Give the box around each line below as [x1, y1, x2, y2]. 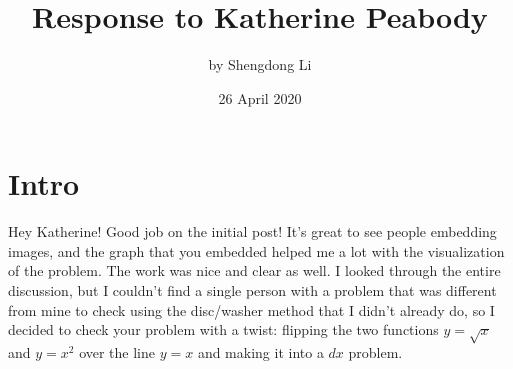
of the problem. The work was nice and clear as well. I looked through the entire [8, 260, 501, 281]
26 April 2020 [218, 87, 302, 108]
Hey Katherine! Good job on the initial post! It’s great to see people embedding [8, 221, 497, 242]
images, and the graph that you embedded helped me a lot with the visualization [8, 240, 505, 261]
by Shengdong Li [208, 54, 312, 75]
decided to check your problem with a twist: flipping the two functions [8, 319, 439, 340]
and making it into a [197, 341, 324, 362]
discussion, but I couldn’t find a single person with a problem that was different [8, 280, 497, 301]
